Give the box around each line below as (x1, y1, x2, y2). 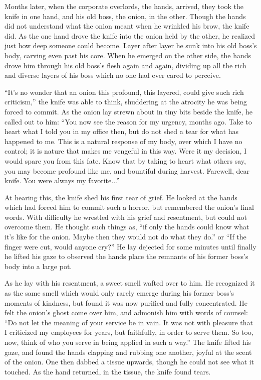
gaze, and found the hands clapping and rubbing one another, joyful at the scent (5, 346, 252, 357)
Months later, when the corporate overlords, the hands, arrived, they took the (5, 1, 243, 11)
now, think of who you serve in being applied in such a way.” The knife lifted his (5, 337, 251, 347)
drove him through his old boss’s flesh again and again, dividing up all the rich (5, 60, 246, 70)
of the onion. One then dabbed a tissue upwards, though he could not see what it (5, 356, 254, 367)
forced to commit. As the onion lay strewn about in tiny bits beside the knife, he (5, 106, 253, 116)
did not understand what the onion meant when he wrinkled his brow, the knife (5, 21, 249, 31)
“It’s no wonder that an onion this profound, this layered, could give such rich (5, 86, 244, 97)
